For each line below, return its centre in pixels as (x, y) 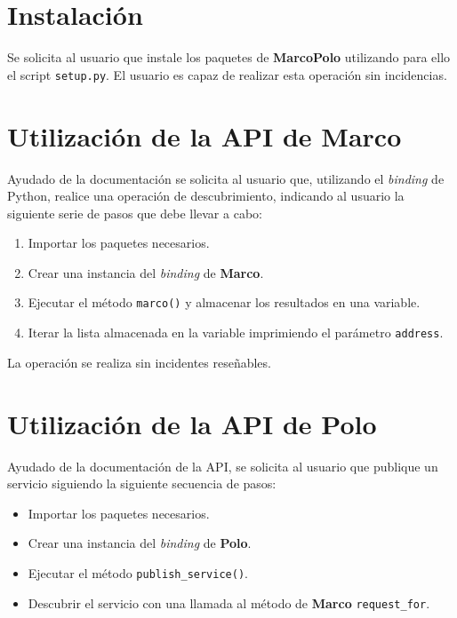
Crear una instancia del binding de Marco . (146, 272)
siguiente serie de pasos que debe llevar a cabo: (135, 213)
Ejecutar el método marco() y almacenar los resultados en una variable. (224, 302)
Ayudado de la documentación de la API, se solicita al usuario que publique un (223, 466)
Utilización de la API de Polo (192, 423)
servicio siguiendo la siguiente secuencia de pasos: (142, 483)
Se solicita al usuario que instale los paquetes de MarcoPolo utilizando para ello (229, 57)
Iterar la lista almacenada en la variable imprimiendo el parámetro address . (236, 333)
